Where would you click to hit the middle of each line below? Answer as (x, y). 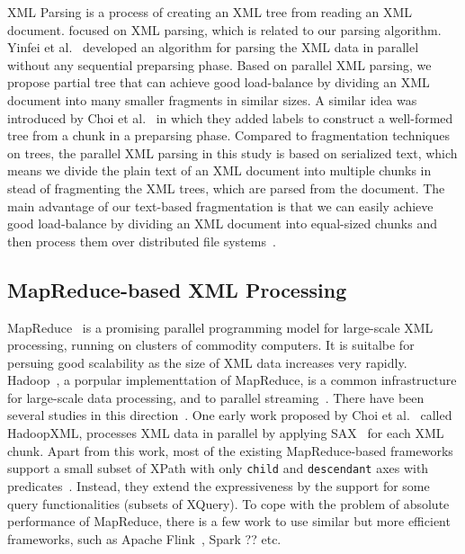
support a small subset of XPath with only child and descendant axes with (218, 468)
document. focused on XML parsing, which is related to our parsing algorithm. (224, 29)
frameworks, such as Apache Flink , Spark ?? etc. (144, 538)
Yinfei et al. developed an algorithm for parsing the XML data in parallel (213, 47)
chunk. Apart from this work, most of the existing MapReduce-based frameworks (230, 450)
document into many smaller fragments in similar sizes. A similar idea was (212, 99)
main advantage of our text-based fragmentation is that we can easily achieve (220, 206)
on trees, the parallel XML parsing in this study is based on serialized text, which (232, 152)
